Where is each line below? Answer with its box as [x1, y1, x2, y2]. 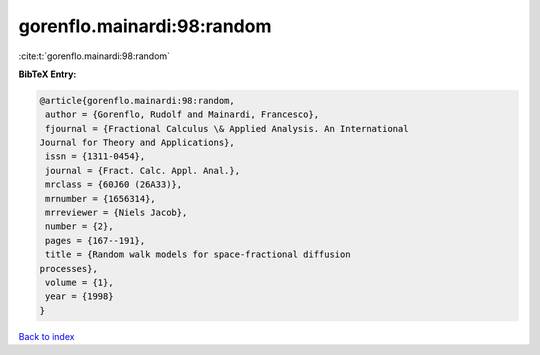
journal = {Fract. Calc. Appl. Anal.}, [45, 165, 240, 176]
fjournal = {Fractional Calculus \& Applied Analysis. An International [45, 123, 409, 134]
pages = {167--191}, [45, 235, 146, 246]
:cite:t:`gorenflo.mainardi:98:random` [18, 50, 170, 62]
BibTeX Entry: [18, 68, 77, 80]
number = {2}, [45, 221, 114, 232]
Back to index [18, 330, 75, 342]
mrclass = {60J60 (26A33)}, [45, 179, 183, 190]
